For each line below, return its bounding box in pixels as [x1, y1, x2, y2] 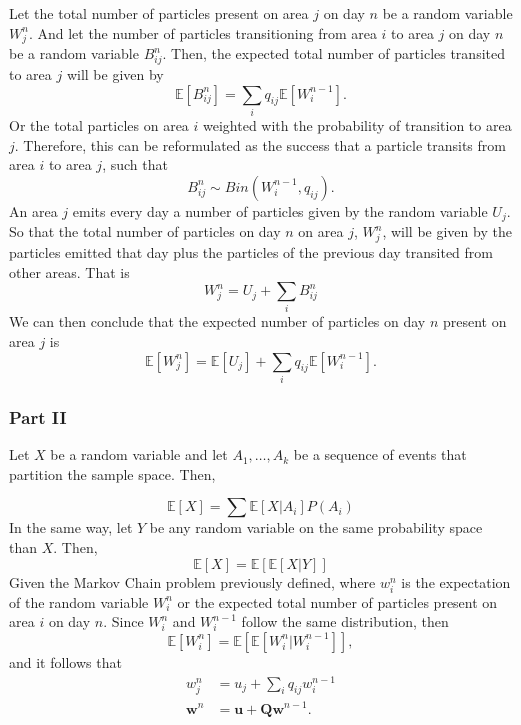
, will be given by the [382, 221, 512, 242]
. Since [103, 611, 144, 632]
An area [9, 200, 58, 221]
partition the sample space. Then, [9, 463, 216, 484]
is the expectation [401, 571, 511, 592]
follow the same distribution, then [241, 611, 449, 632]
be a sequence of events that [293, 444, 467, 465]
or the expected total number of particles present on [177, 591, 498, 612]
